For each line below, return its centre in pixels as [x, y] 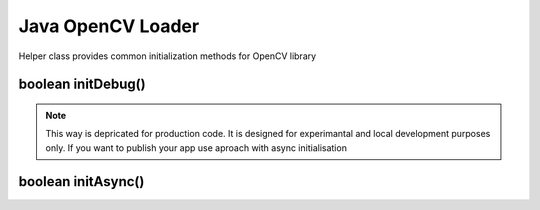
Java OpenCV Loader [109, 26]
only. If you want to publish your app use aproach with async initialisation [196, 147]
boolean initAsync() [81, 181]
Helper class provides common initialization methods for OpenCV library [167, 56]
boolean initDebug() [82, 84]
